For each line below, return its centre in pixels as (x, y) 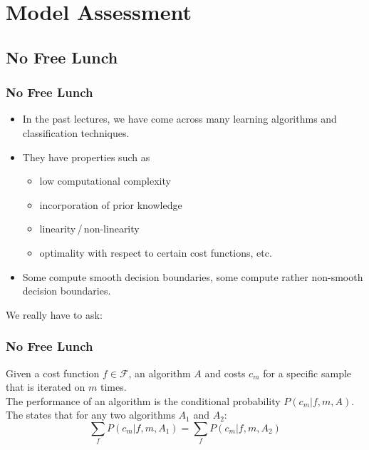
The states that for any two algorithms (90, 415)
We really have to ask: (54, 314)
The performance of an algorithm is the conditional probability (143, 400)
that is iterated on (46, 387)
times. (113, 387)
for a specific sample (307, 373)
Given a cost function (53, 373)
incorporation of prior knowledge (111, 204)
